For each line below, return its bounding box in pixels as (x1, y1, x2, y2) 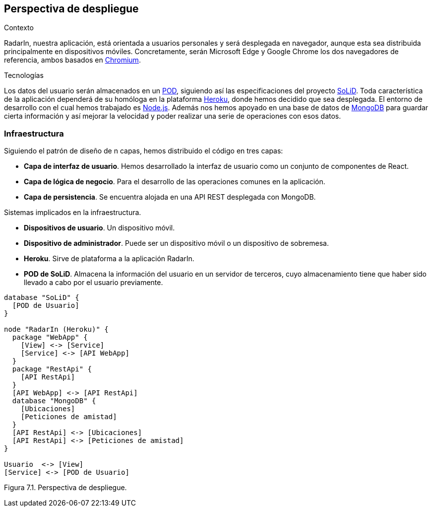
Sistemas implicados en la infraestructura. (4, 208, 141, 217)
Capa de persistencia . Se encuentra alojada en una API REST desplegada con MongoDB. (24, 193, 316, 202)
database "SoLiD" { (4, 293, 79, 302)
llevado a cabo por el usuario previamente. (24, 278, 163, 287)
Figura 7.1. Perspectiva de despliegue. (4, 483, 127, 492)
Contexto (4, 23, 34, 32)
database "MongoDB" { (12, 397, 96, 405)
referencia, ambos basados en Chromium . (4, 56, 141, 65)
